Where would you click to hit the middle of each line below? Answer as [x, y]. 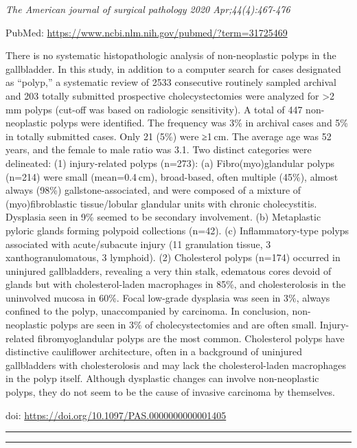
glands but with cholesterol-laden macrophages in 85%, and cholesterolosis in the [176, 284]
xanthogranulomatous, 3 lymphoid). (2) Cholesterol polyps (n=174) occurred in [173, 257]
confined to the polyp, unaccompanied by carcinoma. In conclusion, [147, 311]
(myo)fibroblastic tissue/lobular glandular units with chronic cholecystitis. [161, 203]
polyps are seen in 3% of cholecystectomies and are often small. [184, 325]
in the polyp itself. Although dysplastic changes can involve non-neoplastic [162, 378]
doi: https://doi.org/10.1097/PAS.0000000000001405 [116, 415]
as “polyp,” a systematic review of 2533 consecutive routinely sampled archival [171, 82]
